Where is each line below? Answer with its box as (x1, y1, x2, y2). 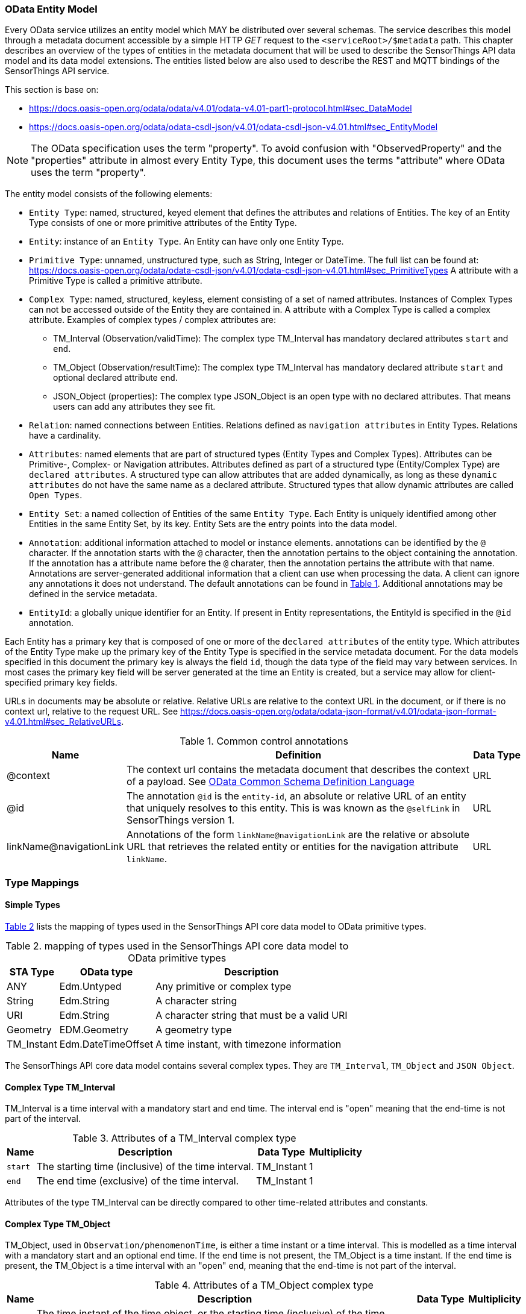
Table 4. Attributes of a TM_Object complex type (154, 1279, 374, 1292)
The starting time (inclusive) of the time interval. (36, 1160, 254, 1173)
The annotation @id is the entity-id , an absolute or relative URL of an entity (127, 790, 466, 802)
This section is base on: (5, 84, 99, 95)
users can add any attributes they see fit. (53, 401, 216, 412)
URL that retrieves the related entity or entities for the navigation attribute (127, 840, 459, 853)
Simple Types (5, 899, 60, 910)
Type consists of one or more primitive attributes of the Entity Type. (29, 217, 297, 228)
